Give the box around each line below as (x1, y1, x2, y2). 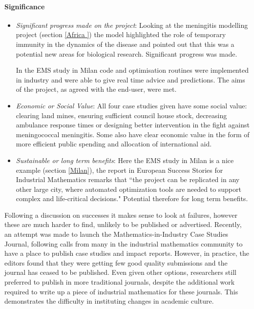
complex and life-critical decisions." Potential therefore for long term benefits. (16, 193, 248, 204)
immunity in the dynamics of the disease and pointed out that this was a (16, 39, 234, 49)
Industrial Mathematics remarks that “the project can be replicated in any (16, 174, 240, 185)
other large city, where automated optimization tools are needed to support (16, 184, 241, 194)
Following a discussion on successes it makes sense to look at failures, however (4, 209, 238, 220)
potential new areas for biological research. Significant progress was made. (16, 48, 237, 59)
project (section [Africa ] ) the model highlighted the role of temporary (16, 29, 226, 40)
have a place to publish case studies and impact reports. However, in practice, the (4, 248, 250, 258)
